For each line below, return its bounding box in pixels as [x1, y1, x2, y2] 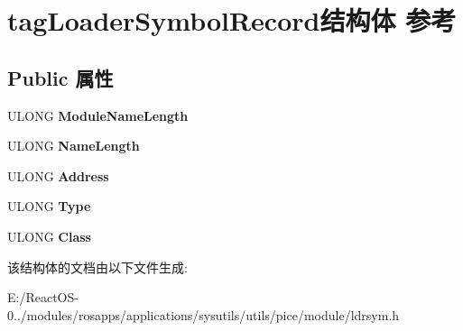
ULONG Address [7, 166, 109, 185]
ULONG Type [7, 197, 91, 216]
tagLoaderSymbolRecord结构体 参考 [7, 2, 457, 39]
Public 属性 [7, 63, 114, 91]
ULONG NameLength [7, 136, 140, 155]
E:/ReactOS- [7, 288, 79, 307]
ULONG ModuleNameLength [7, 106, 189, 124]
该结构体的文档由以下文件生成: [7, 257, 188, 276]
